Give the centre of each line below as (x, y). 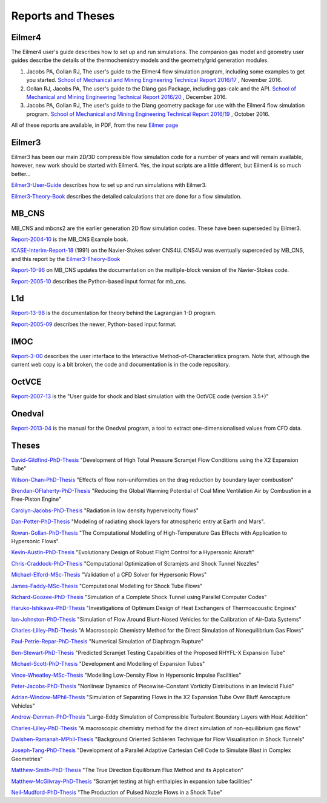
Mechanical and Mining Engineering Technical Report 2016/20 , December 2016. (127, 97)
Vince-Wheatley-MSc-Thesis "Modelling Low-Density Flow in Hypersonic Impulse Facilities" (126, 675)
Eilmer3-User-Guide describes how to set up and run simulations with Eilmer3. (109, 185)
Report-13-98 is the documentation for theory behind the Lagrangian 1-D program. (114, 313)
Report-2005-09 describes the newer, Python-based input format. (94, 324)
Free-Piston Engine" (36, 499)
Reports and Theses (63, 16)
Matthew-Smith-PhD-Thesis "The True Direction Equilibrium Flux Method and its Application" (127, 770)
